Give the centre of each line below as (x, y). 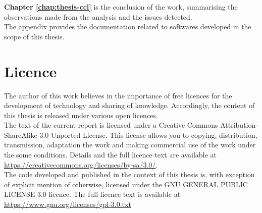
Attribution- (239, 125)
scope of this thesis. (34, 36)
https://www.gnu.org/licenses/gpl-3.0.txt (68, 204)
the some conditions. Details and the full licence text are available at (110, 155)
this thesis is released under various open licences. (81, 115)
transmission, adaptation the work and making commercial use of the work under (130, 145)
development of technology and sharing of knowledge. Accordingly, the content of (129, 105)
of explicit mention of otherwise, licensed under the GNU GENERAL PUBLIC (126, 184)
